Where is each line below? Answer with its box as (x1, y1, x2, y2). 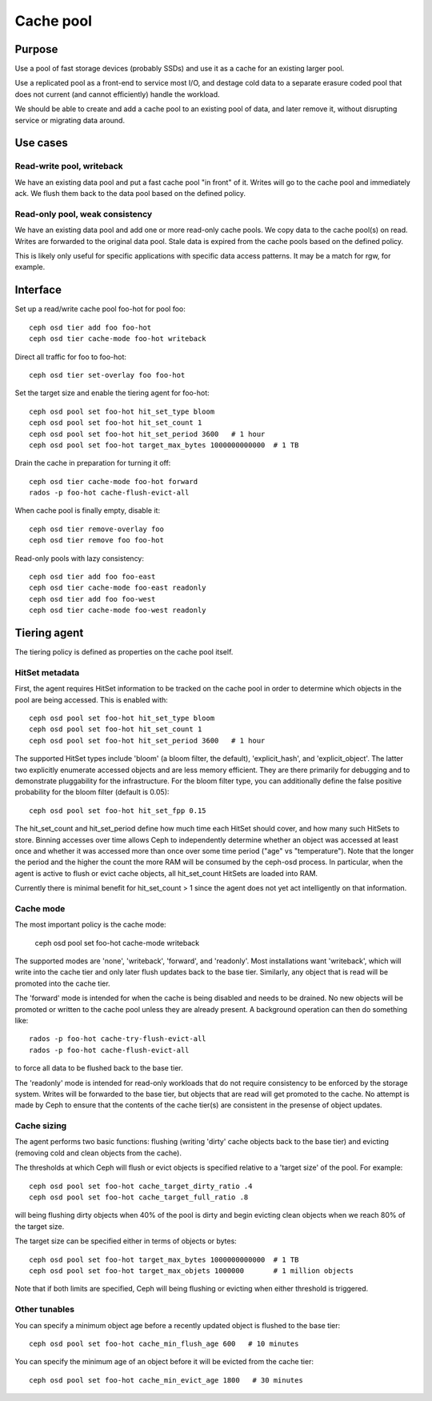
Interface (14, 283, 62, 297)
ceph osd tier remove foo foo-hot (29, 536, 164, 545)
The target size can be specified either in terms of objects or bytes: (14, 1236, 238, 1246)
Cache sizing (14, 1120, 67, 1131)
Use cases (14, 136, 68, 150)
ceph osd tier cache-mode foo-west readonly (29, 606, 207, 615)
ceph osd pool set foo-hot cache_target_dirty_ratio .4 (29, 1181, 253, 1191)
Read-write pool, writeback (14, 161, 123, 172)
